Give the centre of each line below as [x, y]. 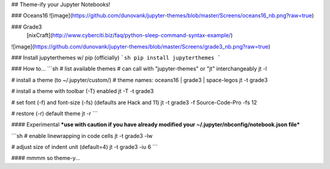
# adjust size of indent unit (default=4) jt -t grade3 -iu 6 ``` [85, 147]
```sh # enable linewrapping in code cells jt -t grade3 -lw [82, 136]
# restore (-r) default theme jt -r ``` [54, 113]
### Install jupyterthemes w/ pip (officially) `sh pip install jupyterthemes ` [116, 57]
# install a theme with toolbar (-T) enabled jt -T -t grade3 [82, 91]
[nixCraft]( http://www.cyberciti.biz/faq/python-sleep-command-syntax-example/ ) [130, 35]
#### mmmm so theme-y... [46, 158]
